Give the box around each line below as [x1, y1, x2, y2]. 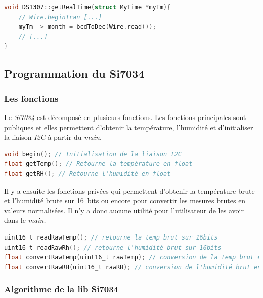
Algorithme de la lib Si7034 [4, 283, 118, 295]
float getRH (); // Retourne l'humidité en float [4, 170, 171, 177]
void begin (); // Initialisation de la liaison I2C [4, 150, 182, 158]
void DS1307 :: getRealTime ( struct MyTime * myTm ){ [4, 4, 171, 11]
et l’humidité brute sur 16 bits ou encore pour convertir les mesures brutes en [4, 195, 246, 206]
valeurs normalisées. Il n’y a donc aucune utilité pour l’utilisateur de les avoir [4, 205, 244, 215]
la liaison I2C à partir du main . [4, 132, 102, 142]
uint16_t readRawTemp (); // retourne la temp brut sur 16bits [4, 233, 218, 241]
